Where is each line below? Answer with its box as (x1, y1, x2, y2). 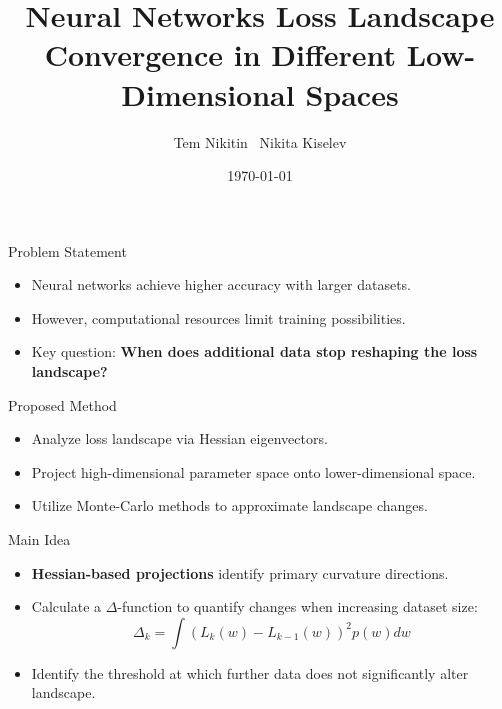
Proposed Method (8, 394, 117, 415)
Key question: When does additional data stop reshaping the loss (31, 341, 478, 362)
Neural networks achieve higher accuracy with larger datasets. (31, 274, 412, 295)
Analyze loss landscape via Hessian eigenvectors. (31, 428, 328, 449)
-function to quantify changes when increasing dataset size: (117, 596, 478, 617)
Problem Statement (8, 240, 127, 261)
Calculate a (31, 596, 102, 617)
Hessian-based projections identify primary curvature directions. (31, 562, 449, 583)
